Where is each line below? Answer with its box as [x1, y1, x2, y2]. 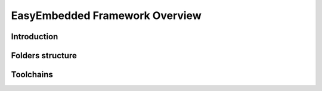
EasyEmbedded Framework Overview [11, 9, 202, 22]
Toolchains [11, 70, 53, 80]
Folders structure [11, 51, 78, 61]
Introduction [11, 32, 58, 42]
